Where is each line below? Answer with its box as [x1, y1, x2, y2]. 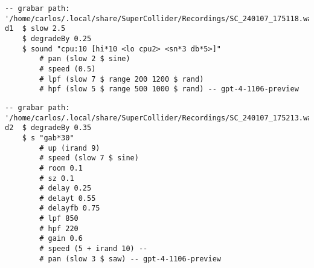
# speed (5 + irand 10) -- [39, 244, 148, 253]
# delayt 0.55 [39, 194, 96, 203]
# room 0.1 [39, 163, 83, 172]
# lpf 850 [39, 214, 78, 223]
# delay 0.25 [39, 184, 92, 193]
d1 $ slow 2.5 [5, 24, 66, 33]
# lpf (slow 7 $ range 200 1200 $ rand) [39, 74, 204, 83]
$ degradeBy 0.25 [22, 34, 92, 43]
